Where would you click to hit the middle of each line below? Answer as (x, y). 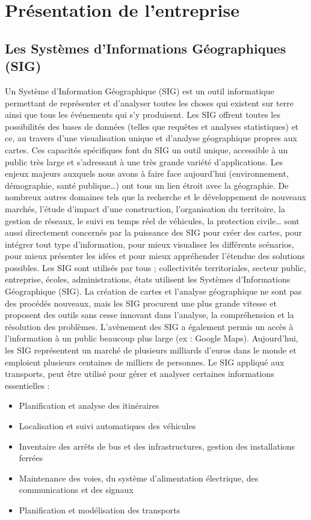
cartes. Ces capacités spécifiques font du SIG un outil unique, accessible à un (146, 149)
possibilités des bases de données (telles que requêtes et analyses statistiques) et (152, 126)
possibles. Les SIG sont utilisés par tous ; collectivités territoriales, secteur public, (155, 267)
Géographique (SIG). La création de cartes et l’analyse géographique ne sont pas (153, 291)
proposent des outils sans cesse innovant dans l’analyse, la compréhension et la (149, 315)
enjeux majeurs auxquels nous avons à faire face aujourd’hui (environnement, (147, 173)
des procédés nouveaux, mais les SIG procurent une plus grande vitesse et (141, 303)
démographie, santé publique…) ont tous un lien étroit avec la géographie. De (147, 185)
